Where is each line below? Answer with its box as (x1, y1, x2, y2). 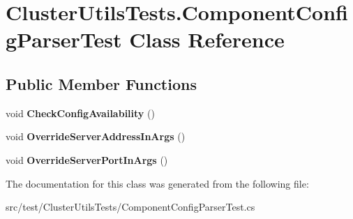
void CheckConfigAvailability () (6, 105, 155, 120)
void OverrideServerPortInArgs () (6, 152, 168, 167)
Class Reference (129, 25, 285, 54)
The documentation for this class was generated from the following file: (6, 176, 309, 190)
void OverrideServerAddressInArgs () (6, 129, 186, 144)
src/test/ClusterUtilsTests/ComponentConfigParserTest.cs (6, 199, 255, 214)
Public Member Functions (6, 73, 197, 94)
